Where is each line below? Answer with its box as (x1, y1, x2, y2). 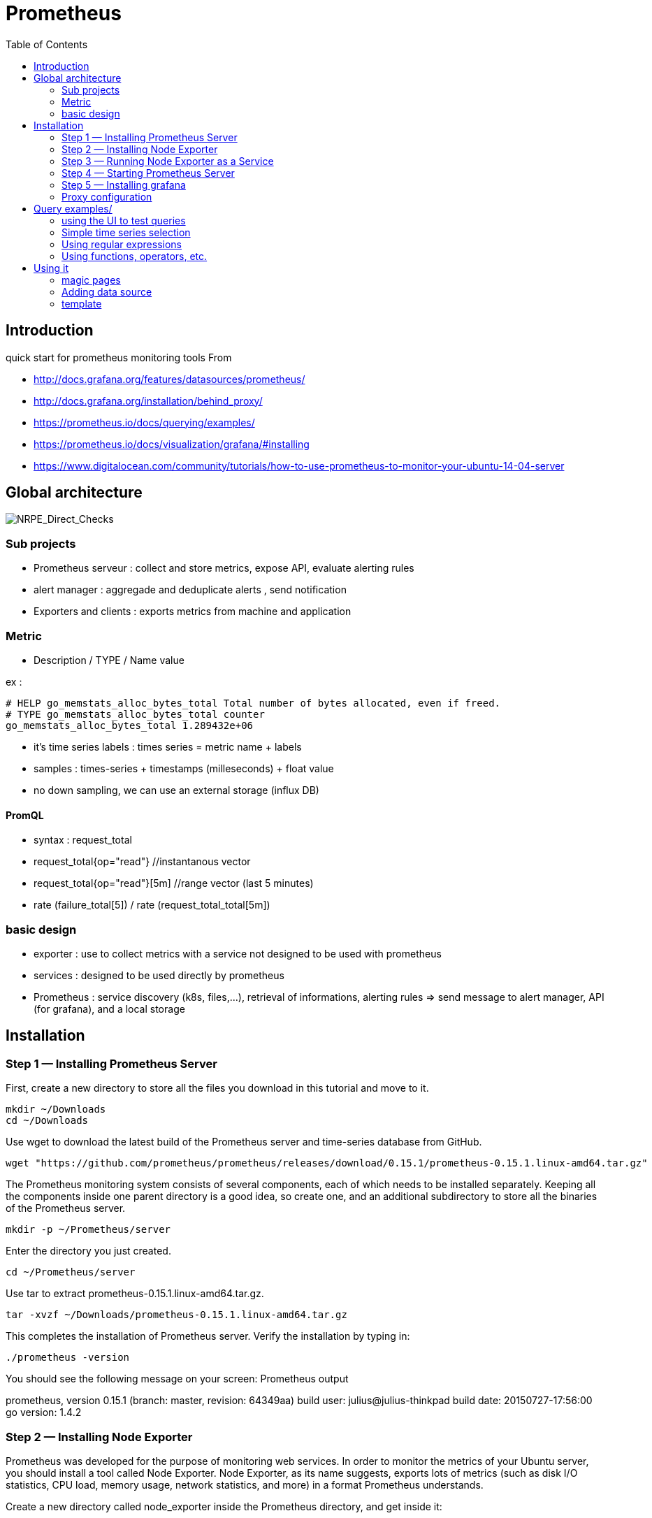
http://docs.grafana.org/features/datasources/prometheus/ (34, 373, 305, 385)
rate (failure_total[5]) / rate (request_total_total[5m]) (34, 899, 270, 911)
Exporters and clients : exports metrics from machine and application (34, 605, 352, 618)
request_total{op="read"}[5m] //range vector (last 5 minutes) (34, 877, 314, 890)
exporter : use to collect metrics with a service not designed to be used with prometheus (34, 947, 442, 960)
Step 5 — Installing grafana (61, 178, 186, 191)
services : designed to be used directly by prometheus (34, 969, 284, 981)
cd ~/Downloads (6, 1115, 89, 1127)
